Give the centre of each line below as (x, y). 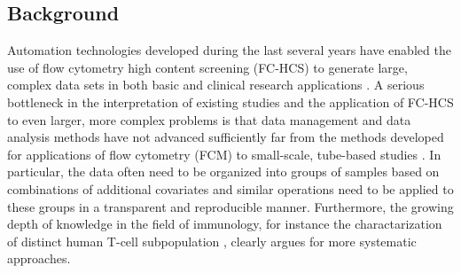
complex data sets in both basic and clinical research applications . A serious (216, 85)
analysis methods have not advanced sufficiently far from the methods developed (226, 137)
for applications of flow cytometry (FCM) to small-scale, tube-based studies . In (224, 154)
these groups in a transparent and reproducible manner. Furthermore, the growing (230, 206)
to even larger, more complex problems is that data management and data (209, 119)
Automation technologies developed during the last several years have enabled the (229, 50)
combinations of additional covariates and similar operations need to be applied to (230, 188)
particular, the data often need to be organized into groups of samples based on (223, 172)
